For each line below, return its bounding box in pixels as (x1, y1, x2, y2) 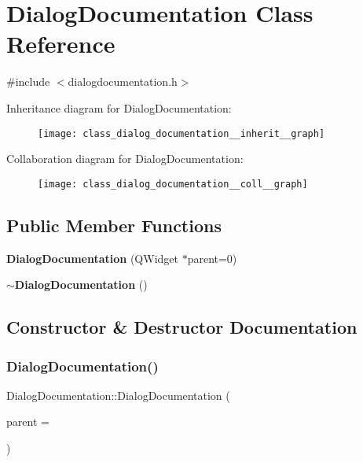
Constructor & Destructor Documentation (6, 315, 357, 339)
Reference (6, 28, 115, 60)
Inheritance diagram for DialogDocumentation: (6, 99, 232, 116)
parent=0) (187, 249, 237, 266)
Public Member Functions (6, 213, 222, 237)
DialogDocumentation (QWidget (6, 249, 178, 266)
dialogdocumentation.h (68, 73, 178, 90)
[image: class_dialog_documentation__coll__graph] (38, 178, 308, 190)
